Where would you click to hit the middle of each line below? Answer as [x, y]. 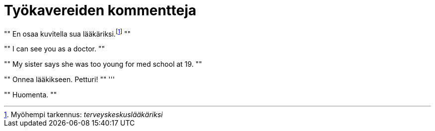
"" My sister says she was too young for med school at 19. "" [103, 64]
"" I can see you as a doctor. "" [54, 49]
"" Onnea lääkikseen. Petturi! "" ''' [59, 80]
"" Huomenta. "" [31, 95]
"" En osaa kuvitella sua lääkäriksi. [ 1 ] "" [68, 33]
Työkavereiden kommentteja [100, 10]
